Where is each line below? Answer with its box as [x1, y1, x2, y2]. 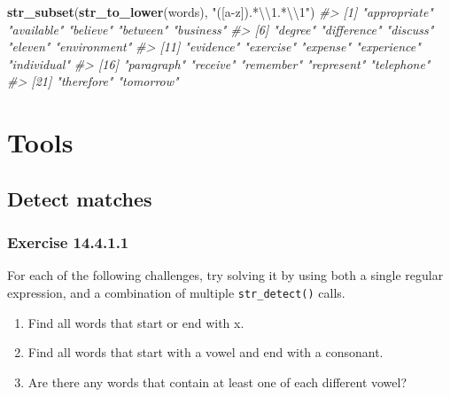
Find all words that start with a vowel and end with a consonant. [27, 343, 384, 362]
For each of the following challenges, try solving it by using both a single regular [7, 266, 444, 284]
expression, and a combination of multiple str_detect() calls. [7, 283, 345, 301]
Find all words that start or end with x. [27, 313, 244, 331]
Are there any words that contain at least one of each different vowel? [27, 372, 407, 391]
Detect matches [7, 184, 152, 212]
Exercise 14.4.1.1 [7, 231, 129, 253]
